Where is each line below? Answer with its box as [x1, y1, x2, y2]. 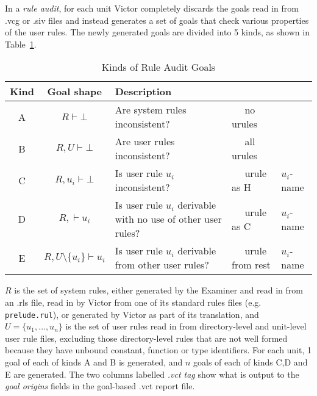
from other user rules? [115, 257, 209, 272]
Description [115, 84, 172, 99]
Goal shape [47, 84, 102, 99]
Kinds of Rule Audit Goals [101, 60, 216, 74]
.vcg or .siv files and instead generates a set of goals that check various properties [5, 13, 309, 26]
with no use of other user [115, 212, 222, 226]
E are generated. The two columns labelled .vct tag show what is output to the [5, 367, 299, 380]
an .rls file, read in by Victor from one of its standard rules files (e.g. [5, 295, 262, 308]
